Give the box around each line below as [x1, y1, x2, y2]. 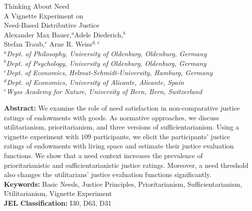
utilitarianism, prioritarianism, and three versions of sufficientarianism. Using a [4, 122, 239, 132]
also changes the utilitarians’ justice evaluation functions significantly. [4, 169, 212, 179]
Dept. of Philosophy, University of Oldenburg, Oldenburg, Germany [6, 48, 207, 58]
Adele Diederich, [74, 29, 123, 39]
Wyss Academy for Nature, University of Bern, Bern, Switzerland [6, 86, 202, 97]
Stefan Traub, [4, 39, 45, 49]
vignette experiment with [4, 131, 79, 141]
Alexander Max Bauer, [4, 29, 72, 39]
